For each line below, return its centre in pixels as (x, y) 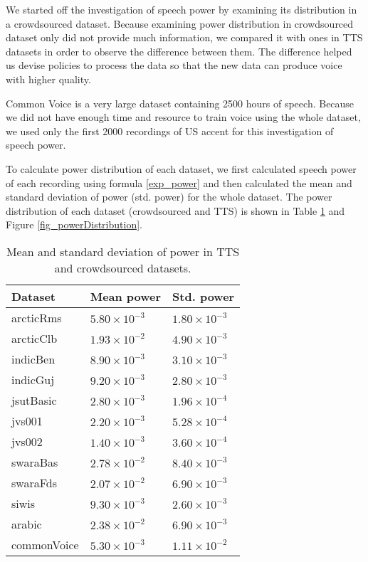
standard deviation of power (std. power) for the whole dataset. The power (169, 197)
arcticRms (37, 317)
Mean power (126, 296)
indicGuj (33, 379)
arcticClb (35, 338)
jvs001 (27, 420)
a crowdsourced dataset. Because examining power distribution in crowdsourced (180, 23)
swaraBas (35, 462)
